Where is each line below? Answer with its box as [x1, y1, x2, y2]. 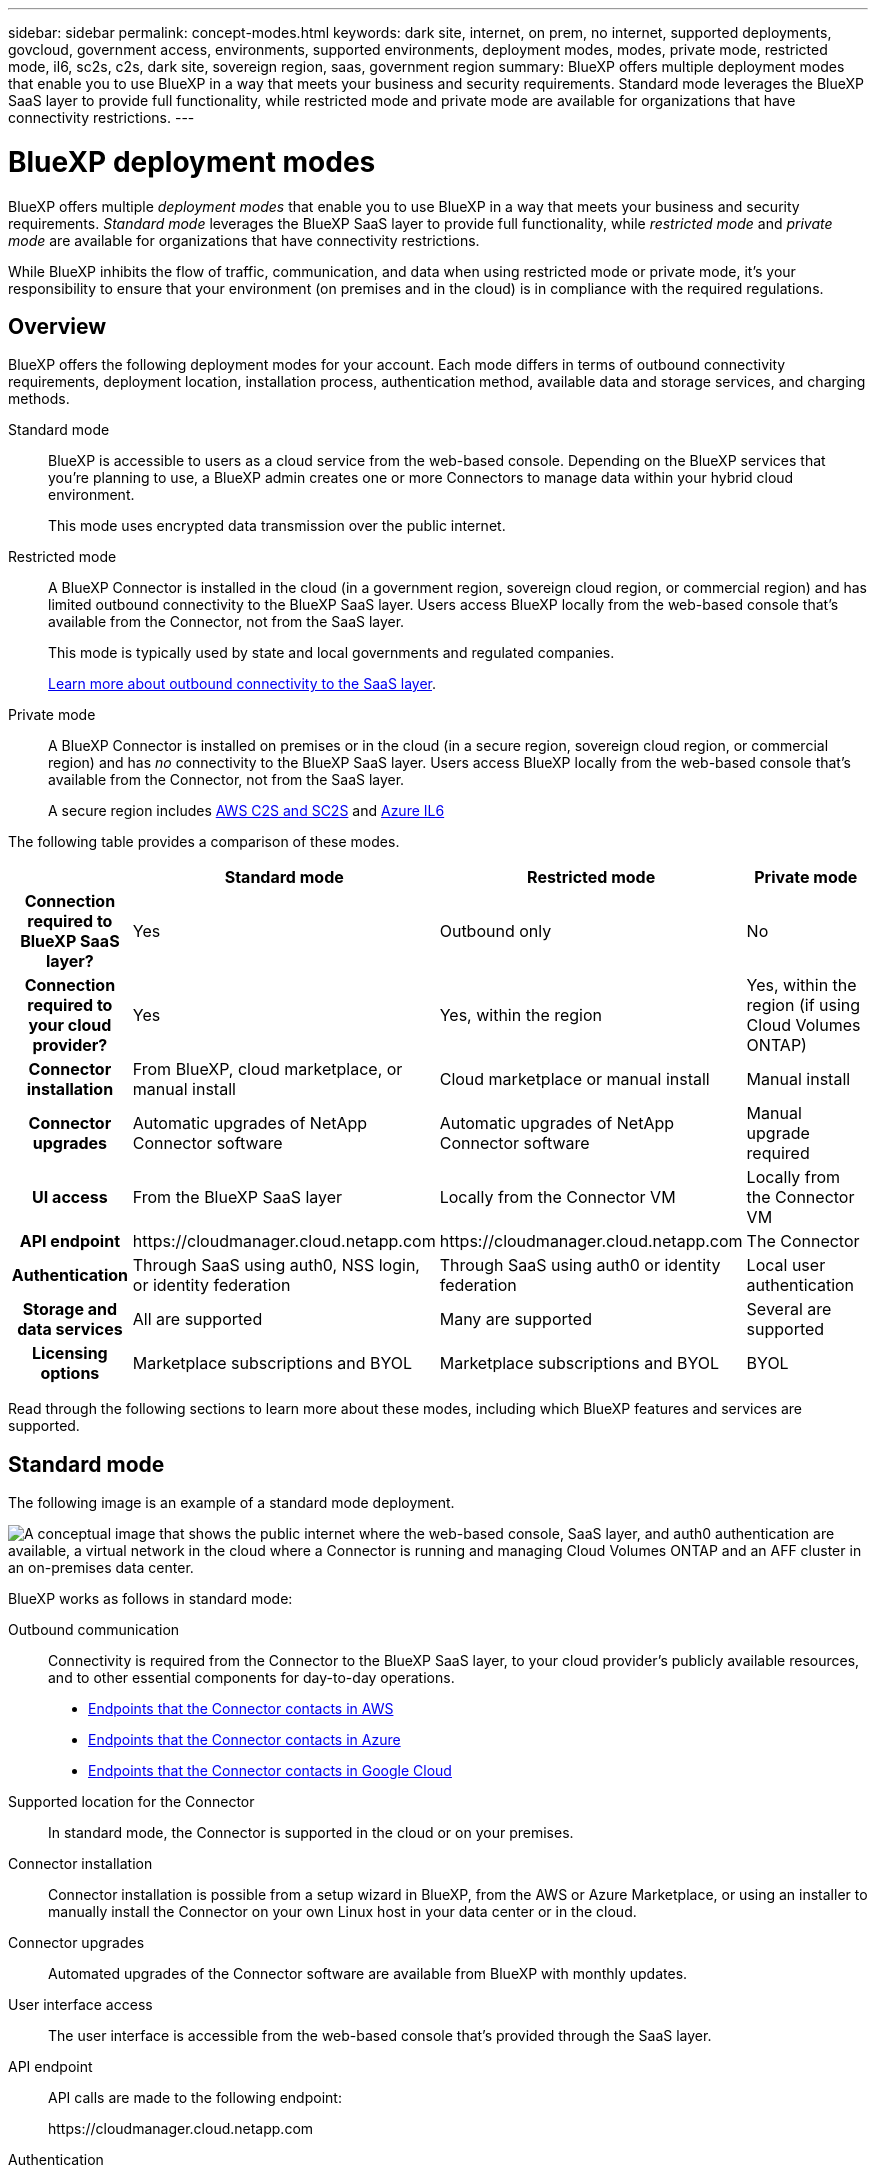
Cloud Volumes [746, 1015, 861, 1036]
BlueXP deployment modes [8, 144, 376, 179]
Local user [746, 1255, 826, 1276]
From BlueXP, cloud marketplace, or [132, 1059, 403, 1080]
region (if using [746, 995, 861, 1016]
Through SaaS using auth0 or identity [439, 1255, 721, 1276]
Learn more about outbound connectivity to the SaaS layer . [48, 675, 437, 693]
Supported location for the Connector [8, 1793, 255, 1811]
